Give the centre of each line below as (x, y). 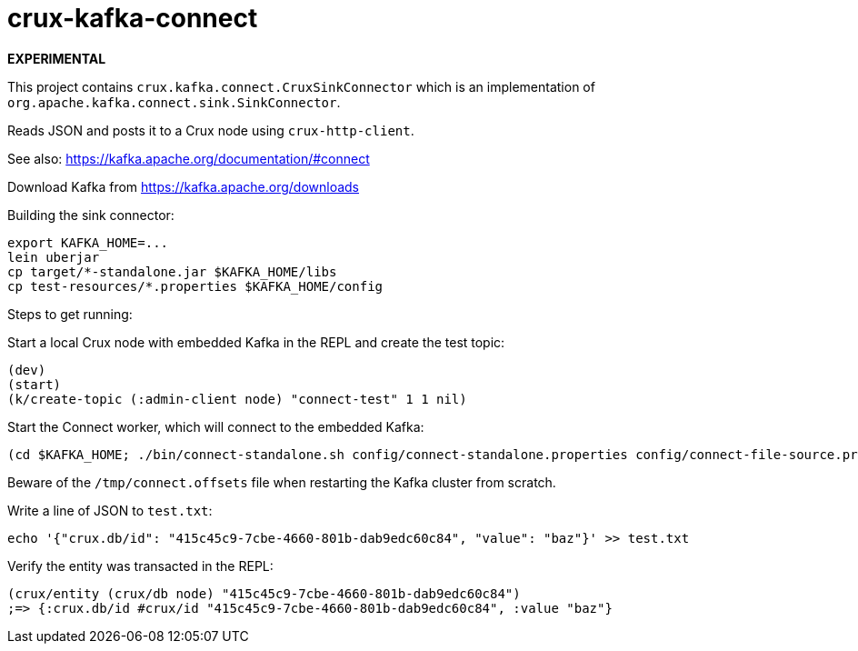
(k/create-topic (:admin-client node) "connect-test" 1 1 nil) (237, 399)
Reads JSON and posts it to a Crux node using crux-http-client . (211, 130)
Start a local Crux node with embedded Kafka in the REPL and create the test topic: (256, 342)
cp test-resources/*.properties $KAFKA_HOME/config (195, 286)
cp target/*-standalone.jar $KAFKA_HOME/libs (172, 271)
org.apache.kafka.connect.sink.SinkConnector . (174, 102)
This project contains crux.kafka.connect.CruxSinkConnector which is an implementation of (301, 86)
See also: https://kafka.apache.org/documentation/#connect (189, 158)
